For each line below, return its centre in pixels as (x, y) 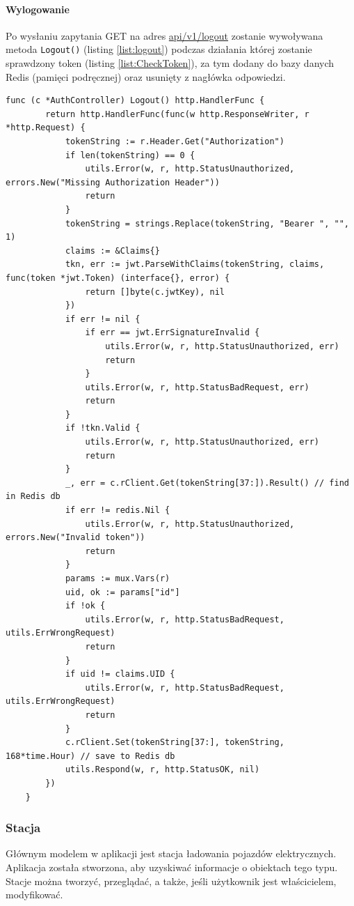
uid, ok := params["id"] (122, 592)
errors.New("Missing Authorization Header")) (113, 182)
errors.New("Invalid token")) (75, 538)
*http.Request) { (46, 128)
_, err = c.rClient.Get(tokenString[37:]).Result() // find (207, 483)
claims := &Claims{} (112, 251)
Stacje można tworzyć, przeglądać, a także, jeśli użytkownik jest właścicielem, (171, 881)
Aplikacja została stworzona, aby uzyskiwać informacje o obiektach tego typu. (172, 867)
